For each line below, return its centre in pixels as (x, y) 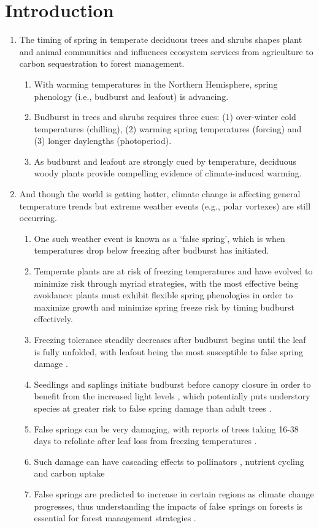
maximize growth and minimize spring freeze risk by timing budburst (164, 307)
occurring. (38, 218)
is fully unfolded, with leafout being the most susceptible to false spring (169, 351)
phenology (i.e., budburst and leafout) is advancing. (131, 96)
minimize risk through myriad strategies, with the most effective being (166, 283)
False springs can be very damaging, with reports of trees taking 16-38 (166, 428)
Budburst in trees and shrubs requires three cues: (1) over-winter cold (165, 117)
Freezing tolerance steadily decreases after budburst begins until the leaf (170, 339)
